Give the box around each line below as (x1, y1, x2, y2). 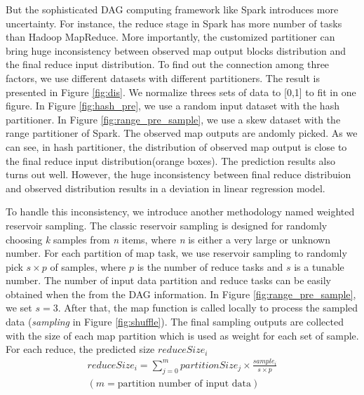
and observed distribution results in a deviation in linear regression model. (6, 180, 325, 195)
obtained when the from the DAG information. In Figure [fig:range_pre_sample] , (6, 286, 356, 301)
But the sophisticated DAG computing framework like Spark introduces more (6, 2, 339, 16)
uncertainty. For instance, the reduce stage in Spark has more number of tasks (6, 15, 342, 30)
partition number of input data (117, 378, 251, 389)
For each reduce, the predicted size (6, 342, 155, 356)
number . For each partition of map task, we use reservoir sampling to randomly (6, 246, 347, 260)
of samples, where (50, 259, 126, 274)
